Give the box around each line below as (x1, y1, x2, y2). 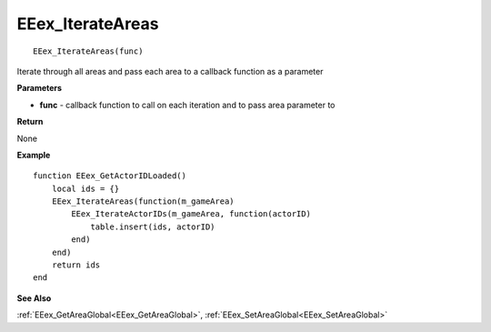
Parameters (16, 83, 63, 94)
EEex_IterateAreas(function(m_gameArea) (51, 196, 235, 206)
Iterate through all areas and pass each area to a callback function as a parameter (16, 65, 324, 76)
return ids (51, 260, 101, 270)
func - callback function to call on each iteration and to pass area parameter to (39, 99, 336, 110)
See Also (16, 292, 52, 304)
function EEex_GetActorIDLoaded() (33, 171, 186, 181)
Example (16, 149, 51, 160)
